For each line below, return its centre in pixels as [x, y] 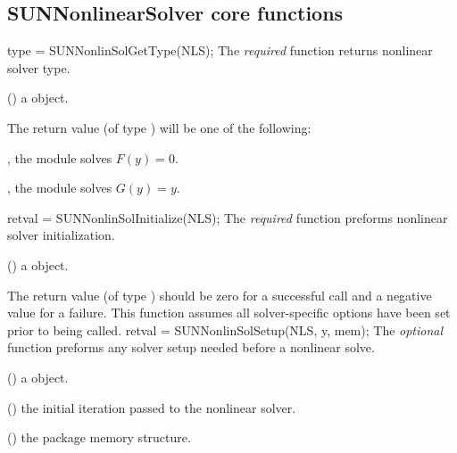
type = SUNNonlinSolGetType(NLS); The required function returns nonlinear [220, 50]
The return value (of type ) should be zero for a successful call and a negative [220, 295]
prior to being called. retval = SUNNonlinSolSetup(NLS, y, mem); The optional [225, 329]
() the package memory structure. [99, 437]
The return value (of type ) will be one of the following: [159, 127]
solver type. [39, 67]
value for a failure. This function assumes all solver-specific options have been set [229, 313]
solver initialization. [61, 235]
